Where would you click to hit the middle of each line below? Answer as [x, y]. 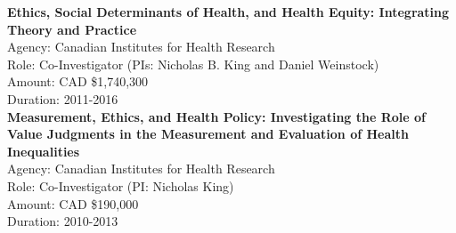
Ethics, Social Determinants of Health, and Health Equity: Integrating [228, 12]
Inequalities [44, 151]
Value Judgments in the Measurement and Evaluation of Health [208, 134]
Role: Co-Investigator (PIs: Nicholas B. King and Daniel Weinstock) [193, 64]
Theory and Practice [72, 29]
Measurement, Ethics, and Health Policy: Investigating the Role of [217, 116]
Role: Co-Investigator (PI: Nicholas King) [121, 185]
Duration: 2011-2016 [63, 98]
